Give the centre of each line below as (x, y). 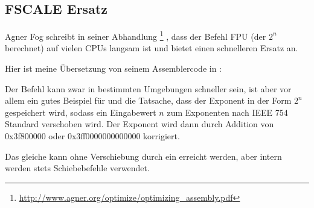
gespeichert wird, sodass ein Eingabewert (81, 112)
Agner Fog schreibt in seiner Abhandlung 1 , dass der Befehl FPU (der (136, 35)
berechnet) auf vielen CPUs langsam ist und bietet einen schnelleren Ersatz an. (152, 48)
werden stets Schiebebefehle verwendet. (77, 168)
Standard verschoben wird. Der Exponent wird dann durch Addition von (139, 124)
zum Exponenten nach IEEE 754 (227, 112)
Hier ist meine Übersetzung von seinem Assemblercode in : (114, 68)
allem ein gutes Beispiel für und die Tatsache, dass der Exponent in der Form (148, 100)
